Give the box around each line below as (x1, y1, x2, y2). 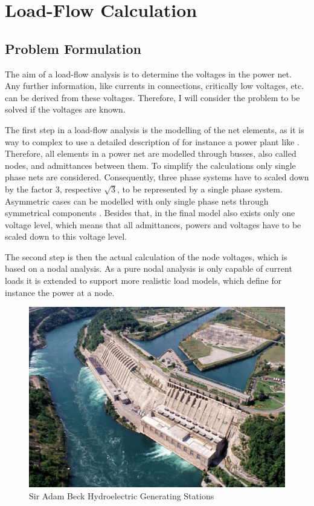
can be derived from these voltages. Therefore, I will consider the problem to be (5, 91, 300, 103)
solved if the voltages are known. (5, 103, 126, 116)
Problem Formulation (5, 39, 141, 57)
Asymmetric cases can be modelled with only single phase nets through (5, 194, 269, 207)
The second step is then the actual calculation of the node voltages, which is (5, 250, 287, 263)
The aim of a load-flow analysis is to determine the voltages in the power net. (5, 67, 292, 80)
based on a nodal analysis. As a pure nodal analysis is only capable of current (5, 262, 292, 275)
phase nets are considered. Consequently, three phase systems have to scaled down (5, 171, 309, 183)
